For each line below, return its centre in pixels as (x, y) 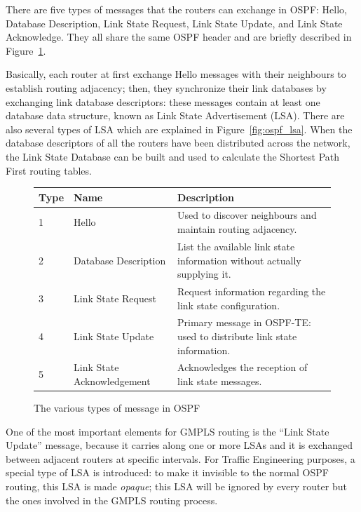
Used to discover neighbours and (247, 215)
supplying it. (204, 274)
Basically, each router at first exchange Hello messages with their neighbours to (176, 74)
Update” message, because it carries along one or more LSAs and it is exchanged (179, 445)
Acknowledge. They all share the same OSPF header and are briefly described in (179, 37)
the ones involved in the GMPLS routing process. (112, 500)
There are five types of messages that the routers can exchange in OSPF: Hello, (176, 9)
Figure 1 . (26, 50)
